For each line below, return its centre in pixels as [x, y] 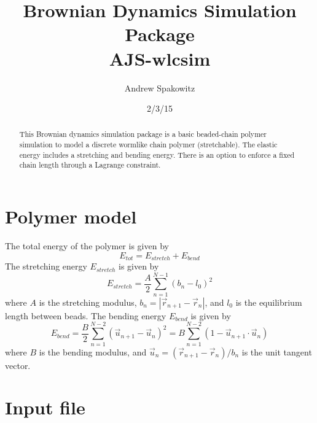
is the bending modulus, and [93, 351]
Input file [45, 407]
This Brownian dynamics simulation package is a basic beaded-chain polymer [143, 134]
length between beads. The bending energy [86, 315]
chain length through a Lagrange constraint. [90, 165]
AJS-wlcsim [160, 58]
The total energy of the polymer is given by [87, 246]
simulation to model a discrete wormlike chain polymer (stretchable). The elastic [148, 145]
